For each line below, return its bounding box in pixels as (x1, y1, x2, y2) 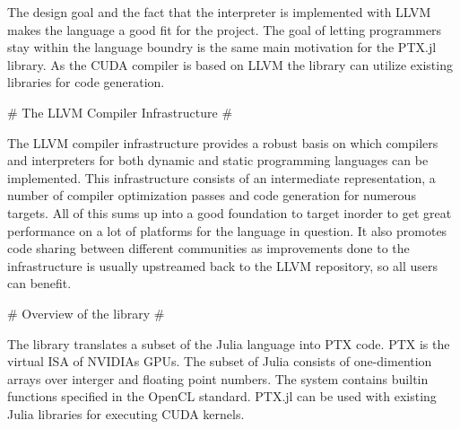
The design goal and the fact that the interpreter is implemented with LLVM (7, 3, 431, 21)
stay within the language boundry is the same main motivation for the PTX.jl (7, 38, 437, 57)
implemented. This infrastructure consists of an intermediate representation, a (7, 168, 436, 187)
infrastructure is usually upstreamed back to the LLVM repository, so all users (7, 256, 438, 275)
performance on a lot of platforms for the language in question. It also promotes (7, 221, 447, 240)
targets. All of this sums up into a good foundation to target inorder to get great (7, 203, 452, 222)
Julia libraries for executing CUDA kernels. (7, 404, 245, 423)
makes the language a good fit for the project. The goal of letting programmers (7, 20, 442, 39)
